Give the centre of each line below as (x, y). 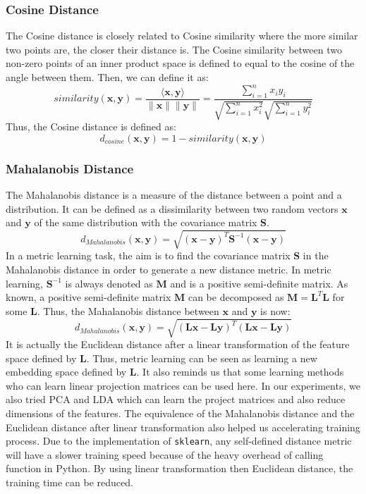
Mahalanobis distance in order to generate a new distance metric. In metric (169, 270)
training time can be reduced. (69, 482)
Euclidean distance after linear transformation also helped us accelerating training (183, 427)
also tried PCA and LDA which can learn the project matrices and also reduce (176, 399)
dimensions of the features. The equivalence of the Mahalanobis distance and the (180, 413)
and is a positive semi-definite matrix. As (259, 283)
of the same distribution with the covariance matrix (146, 222)
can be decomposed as (236, 297)
